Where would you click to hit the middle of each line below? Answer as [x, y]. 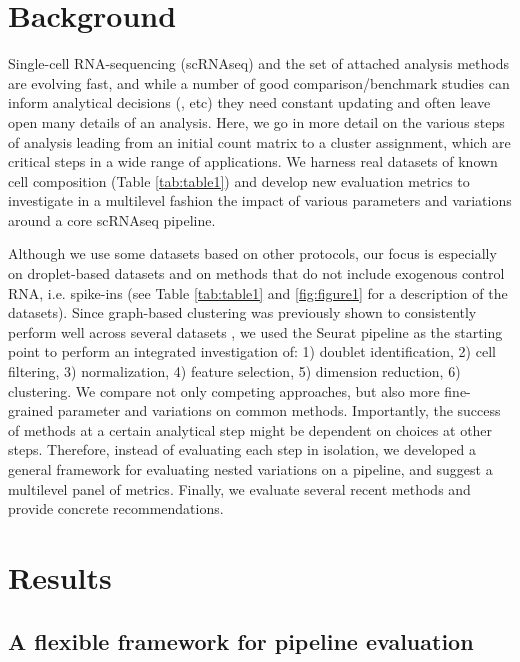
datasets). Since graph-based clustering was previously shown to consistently [242, 312]
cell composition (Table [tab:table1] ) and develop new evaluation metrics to [239, 180]
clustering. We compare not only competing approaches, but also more [224, 390]
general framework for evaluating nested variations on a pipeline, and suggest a [250, 469]
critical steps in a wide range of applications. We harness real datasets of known [253, 161]
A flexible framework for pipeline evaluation [241, 640]
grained [31, 410]
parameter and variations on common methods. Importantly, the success [279, 410]
